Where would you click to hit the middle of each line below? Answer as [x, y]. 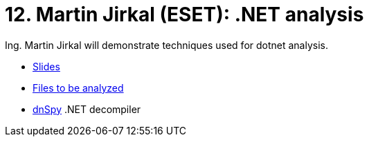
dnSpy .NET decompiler [87, 109]
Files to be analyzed [78, 88]
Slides [46, 66]
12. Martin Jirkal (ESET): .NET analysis [184, 14]
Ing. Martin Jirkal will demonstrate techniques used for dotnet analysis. [167, 45]
